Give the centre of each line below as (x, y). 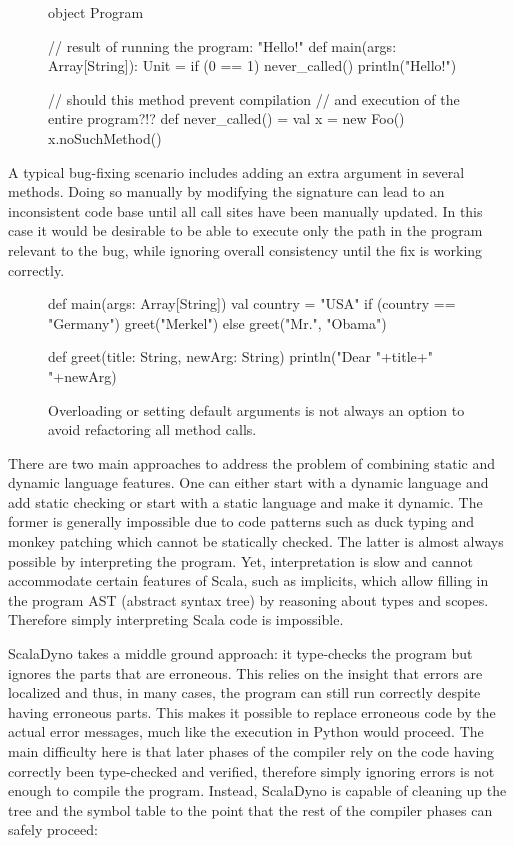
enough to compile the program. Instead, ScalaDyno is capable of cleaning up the (257, 790)
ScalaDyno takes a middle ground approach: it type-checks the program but (240, 653)
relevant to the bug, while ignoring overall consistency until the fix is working (245, 249)
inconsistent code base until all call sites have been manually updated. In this (245, 210)
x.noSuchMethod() (105, 137)
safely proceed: (53, 829)
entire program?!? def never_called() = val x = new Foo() (226, 118)
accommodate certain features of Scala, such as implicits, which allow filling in (248, 580)
